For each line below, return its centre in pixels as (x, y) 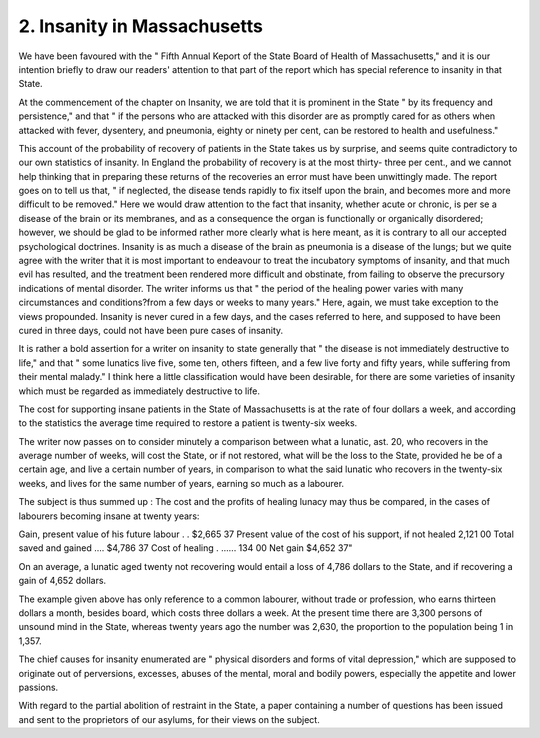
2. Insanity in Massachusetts (141, 26)
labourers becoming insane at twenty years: (109, 516)
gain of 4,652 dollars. (62, 581)
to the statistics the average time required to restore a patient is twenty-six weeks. (188, 423)
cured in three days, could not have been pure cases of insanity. (151, 330)
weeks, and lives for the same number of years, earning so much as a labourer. (181, 483)
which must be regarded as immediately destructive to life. (139, 391)
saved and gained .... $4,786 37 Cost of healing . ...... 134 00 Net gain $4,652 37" (185, 548)
